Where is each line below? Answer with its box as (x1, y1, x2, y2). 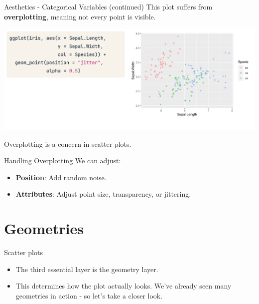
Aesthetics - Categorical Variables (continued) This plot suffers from (4, 1, 213, 11)
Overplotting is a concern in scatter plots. (4, 138, 131, 149)
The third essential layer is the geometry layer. (15, 264, 158, 274)
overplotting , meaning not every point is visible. (4, 11, 156, 21)
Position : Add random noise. (15, 172, 107, 182)
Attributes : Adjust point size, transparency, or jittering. (15, 189, 191, 199)
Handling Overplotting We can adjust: (4, 155, 121, 166)
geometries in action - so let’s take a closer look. (15, 290, 163, 301)
